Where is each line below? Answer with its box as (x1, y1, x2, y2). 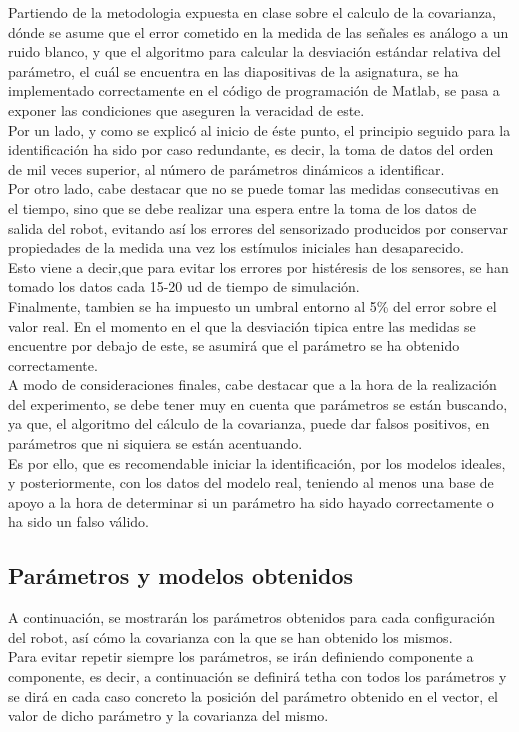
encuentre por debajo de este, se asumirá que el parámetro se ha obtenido (8, 335, 460, 356)
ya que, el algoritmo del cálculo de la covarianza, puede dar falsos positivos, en (8, 413, 490, 434)
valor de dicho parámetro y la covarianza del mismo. (8, 705, 329, 726)
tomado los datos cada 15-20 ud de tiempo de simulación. (8, 276, 360, 297)
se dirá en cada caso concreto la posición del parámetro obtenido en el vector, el (8, 685, 498, 706)
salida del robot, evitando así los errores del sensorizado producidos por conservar (8, 217, 508, 238)
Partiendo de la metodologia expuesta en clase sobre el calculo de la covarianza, (8, 2, 496, 22)
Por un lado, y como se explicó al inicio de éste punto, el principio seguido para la (8, 119, 511, 140)
